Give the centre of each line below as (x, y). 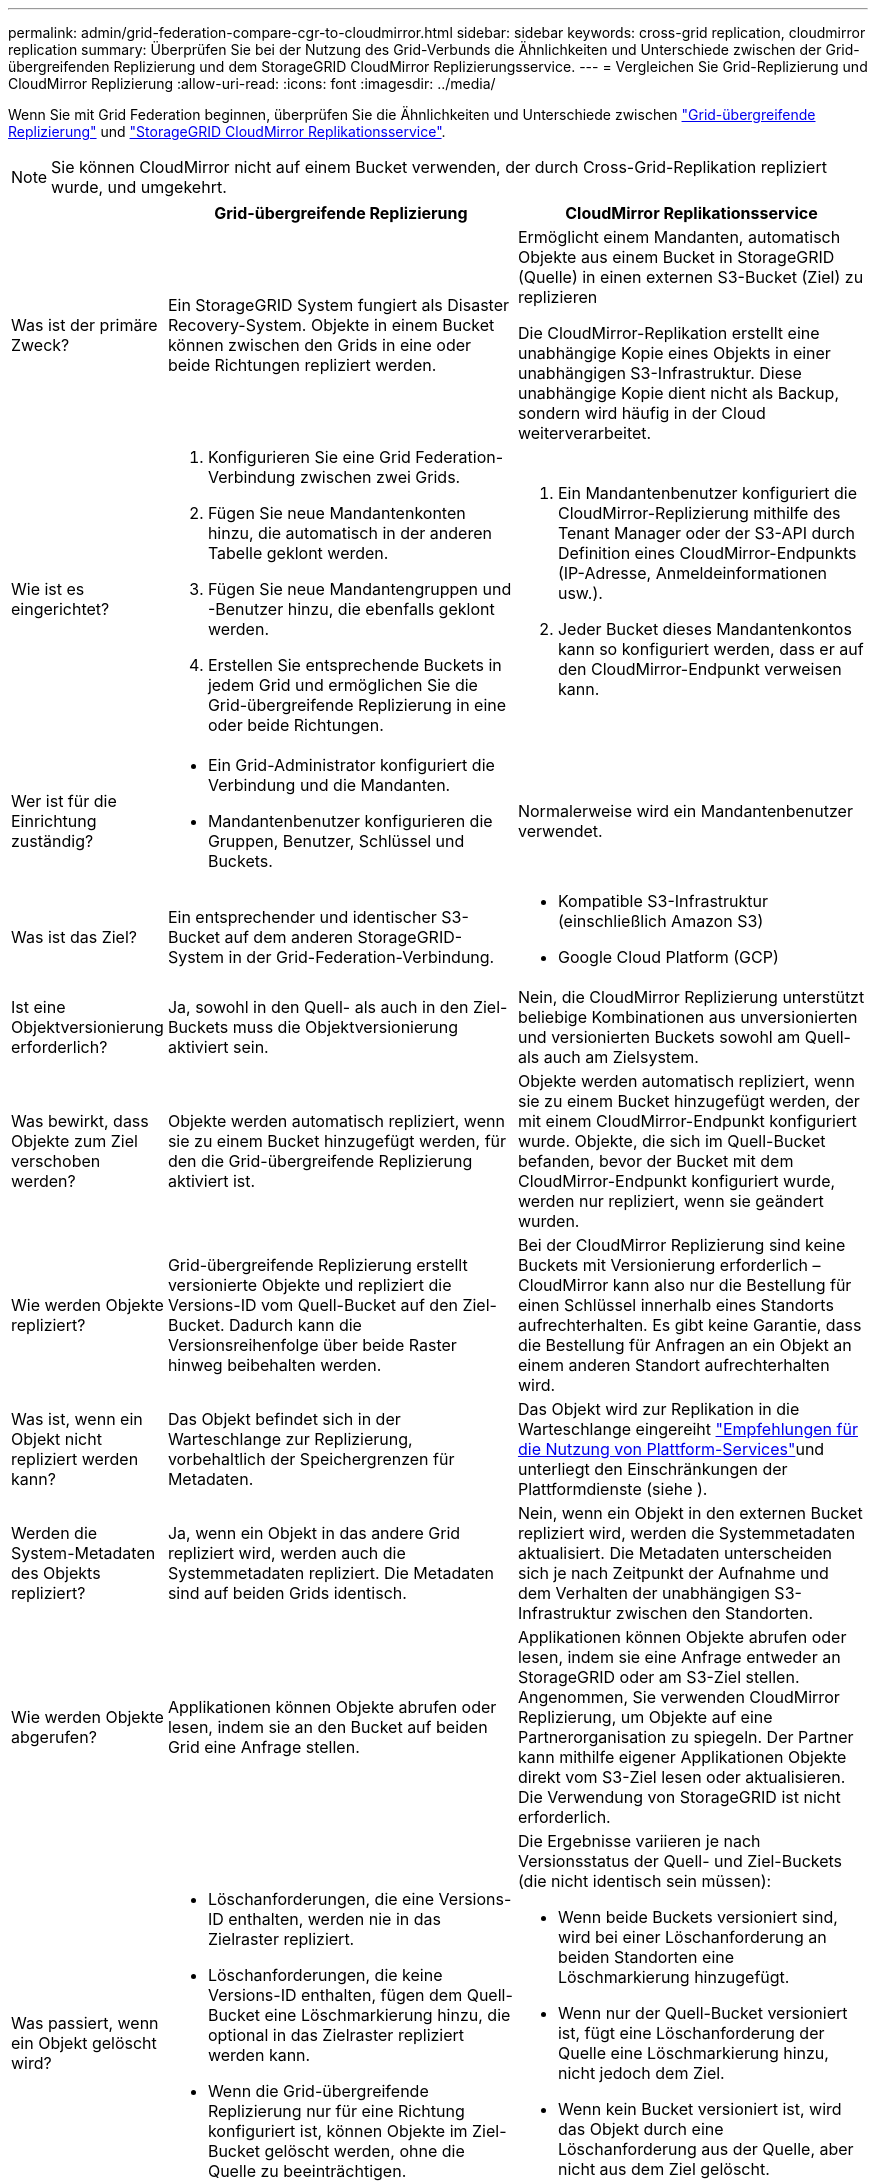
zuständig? (52, 841)
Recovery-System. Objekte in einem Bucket (331, 325)
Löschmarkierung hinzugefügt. (673, 1977)
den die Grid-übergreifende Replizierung (320, 1161)
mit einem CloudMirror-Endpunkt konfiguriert (687, 1121)
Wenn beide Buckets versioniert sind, (697, 1917)
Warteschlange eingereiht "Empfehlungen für (687, 1429)
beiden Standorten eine (646, 1957)
